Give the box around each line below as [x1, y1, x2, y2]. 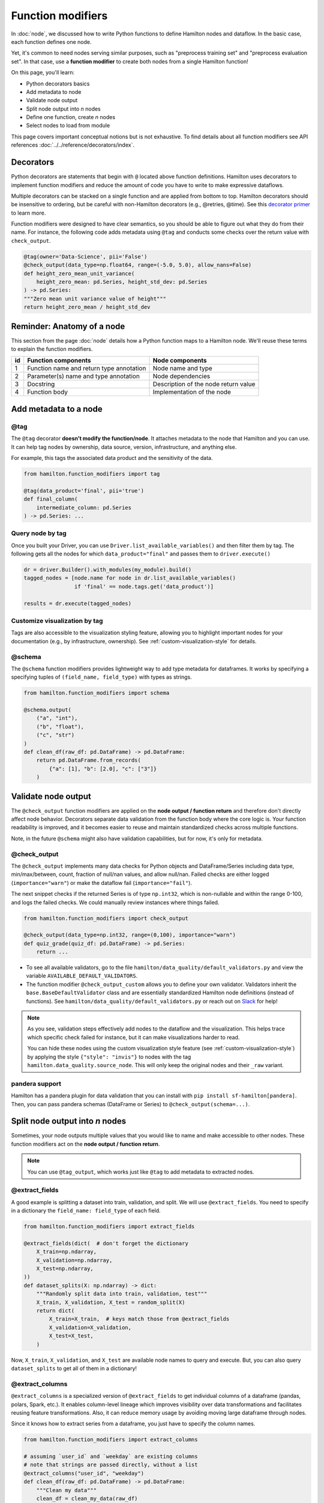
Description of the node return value [152, 380, 256, 388]
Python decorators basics [26, 80, 90, 87]
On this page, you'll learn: [11, 69, 75, 76]
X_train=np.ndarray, [36, 1248, 97, 1255]
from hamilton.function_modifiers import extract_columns [23, 1436, 198, 1443]
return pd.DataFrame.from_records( [36, 757, 141, 764]
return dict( [36, 1308, 75, 1314]
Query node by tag [11, 529, 67, 537]
